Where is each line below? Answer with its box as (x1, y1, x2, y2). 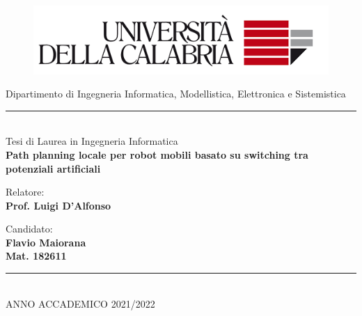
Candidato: (6, 221, 53, 236)
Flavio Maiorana (6, 235, 86, 249)
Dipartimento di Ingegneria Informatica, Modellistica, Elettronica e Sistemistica (6, 86, 346, 101)
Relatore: (6, 184, 45, 199)
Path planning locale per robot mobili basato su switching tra (6, 147, 308, 161)
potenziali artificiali (6, 161, 101, 175)
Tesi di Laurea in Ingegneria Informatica (6, 134, 178, 148)
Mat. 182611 (6, 248, 67, 263)
